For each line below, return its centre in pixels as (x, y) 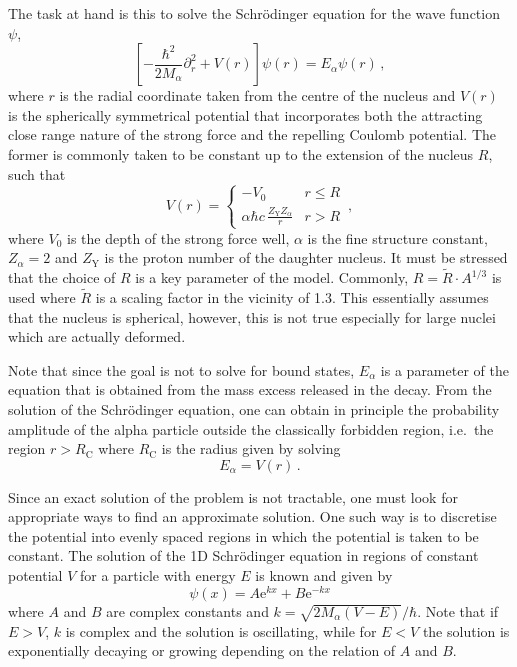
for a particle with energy (157, 575)
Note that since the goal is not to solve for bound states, (181, 369)
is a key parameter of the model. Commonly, (272, 277)
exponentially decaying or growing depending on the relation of (202, 650)
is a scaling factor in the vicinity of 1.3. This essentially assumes (292, 296)
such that (37, 173)
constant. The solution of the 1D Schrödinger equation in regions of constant (243, 555)
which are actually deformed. (97, 336)
